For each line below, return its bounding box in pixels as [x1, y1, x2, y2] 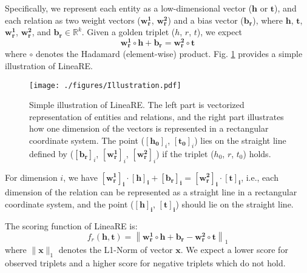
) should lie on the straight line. [175, 197, 294, 210]
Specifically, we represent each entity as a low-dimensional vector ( [5, 2, 252, 14]
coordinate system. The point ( [29, 133, 144, 146]
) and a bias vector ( [167, 13, 244, 26]
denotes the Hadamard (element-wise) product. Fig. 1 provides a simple [35, 47, 303, 60]
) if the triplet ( [156, 147, 214, 160]
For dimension [5, 170, 58, 183]
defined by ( [29, 147, 74, 160]
